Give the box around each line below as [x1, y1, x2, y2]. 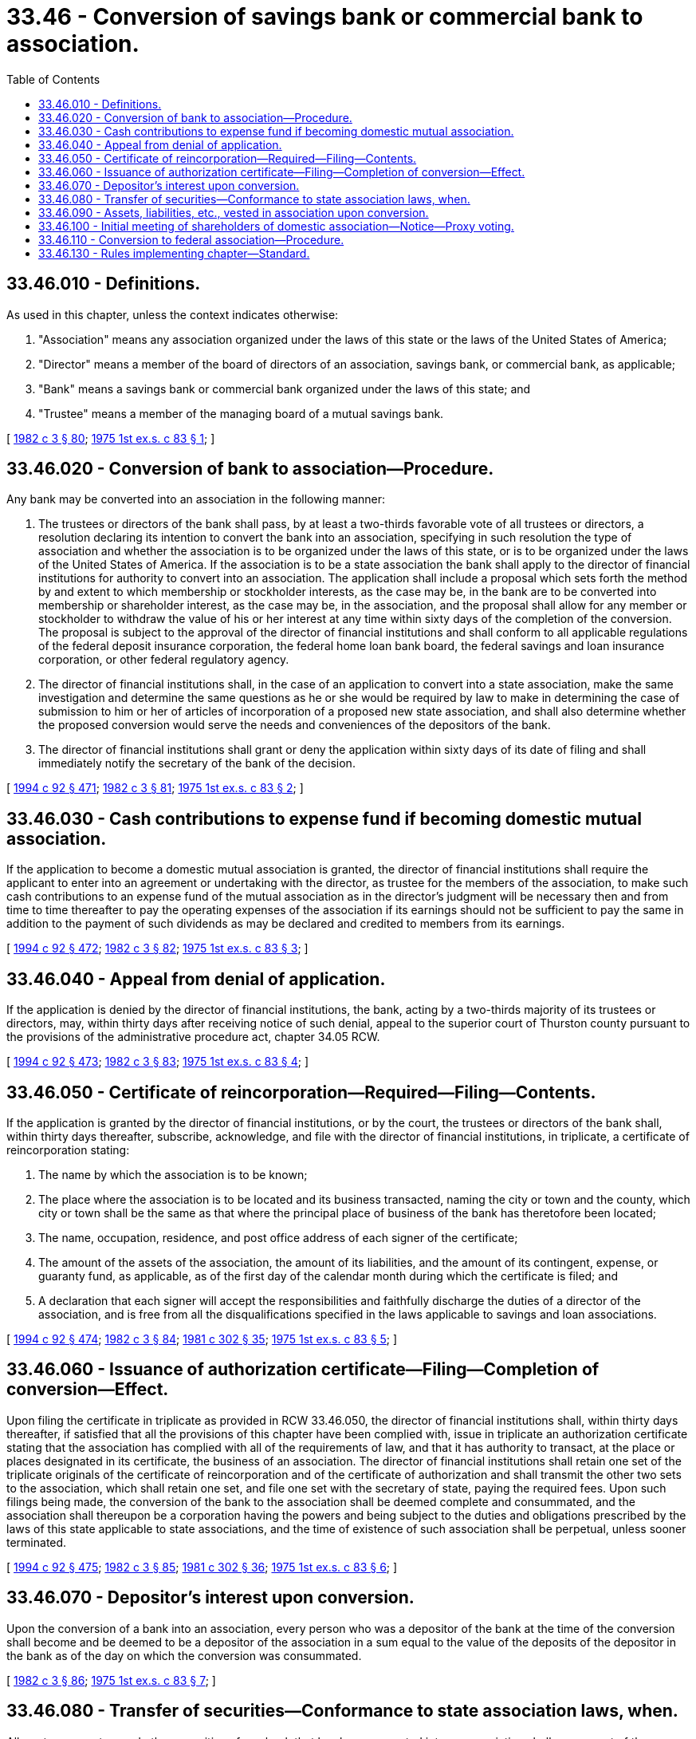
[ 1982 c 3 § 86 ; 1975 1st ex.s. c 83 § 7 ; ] [6, 1673, 216, 1687]
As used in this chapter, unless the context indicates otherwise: [6, 307, 339, 321]
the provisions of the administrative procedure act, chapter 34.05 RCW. [6, 1030, 380, 1044]
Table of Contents [6, 72, 100, 86]
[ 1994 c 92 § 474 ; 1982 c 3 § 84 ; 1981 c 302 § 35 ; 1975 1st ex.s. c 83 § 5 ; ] [6, 1331, 398, 1346]
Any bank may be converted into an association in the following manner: [6, 492, 386, 507]
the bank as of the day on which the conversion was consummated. [6, 1648, 362, 1662]
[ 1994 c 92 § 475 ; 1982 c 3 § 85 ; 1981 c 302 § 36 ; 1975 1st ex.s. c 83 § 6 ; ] [6, 1560, 398, 1574]
